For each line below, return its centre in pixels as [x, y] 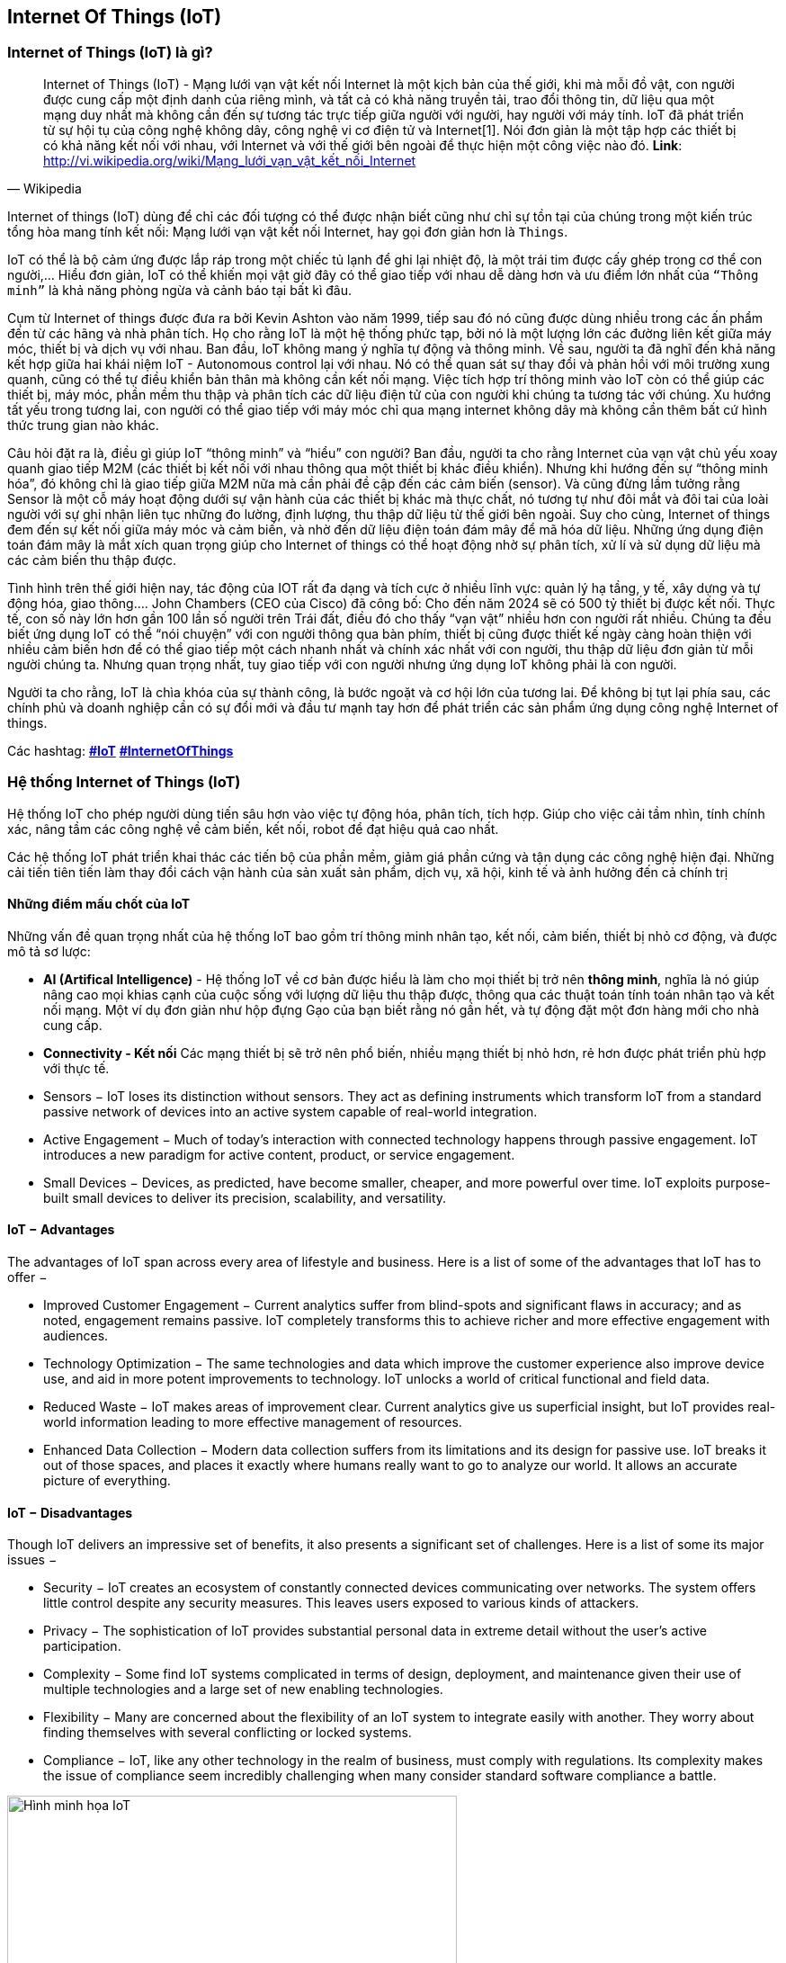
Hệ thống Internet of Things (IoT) [124, 782]
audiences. [76, 1335]
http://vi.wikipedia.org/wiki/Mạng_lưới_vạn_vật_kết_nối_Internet [230, 160]
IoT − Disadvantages [70, 1512]
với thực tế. [76, 1068]
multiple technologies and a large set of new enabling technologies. [243, 1690]
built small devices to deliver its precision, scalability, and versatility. [245, 1197]
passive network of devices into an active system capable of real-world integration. [290, 1111]
